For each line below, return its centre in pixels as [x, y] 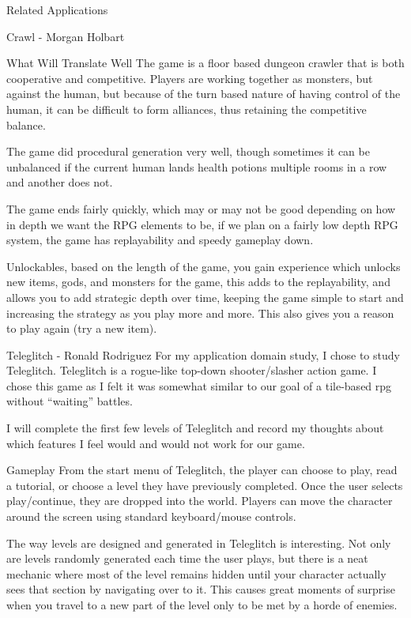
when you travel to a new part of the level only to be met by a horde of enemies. [202, 605]
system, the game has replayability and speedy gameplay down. [160, 240]
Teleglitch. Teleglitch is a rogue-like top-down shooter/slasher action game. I [192, 370]
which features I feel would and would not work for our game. [156, 443]
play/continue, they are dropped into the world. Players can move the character [200, 501]
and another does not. [60, 182]
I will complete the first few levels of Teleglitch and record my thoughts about [195, 428]
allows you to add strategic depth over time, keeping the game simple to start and [205, 297]
